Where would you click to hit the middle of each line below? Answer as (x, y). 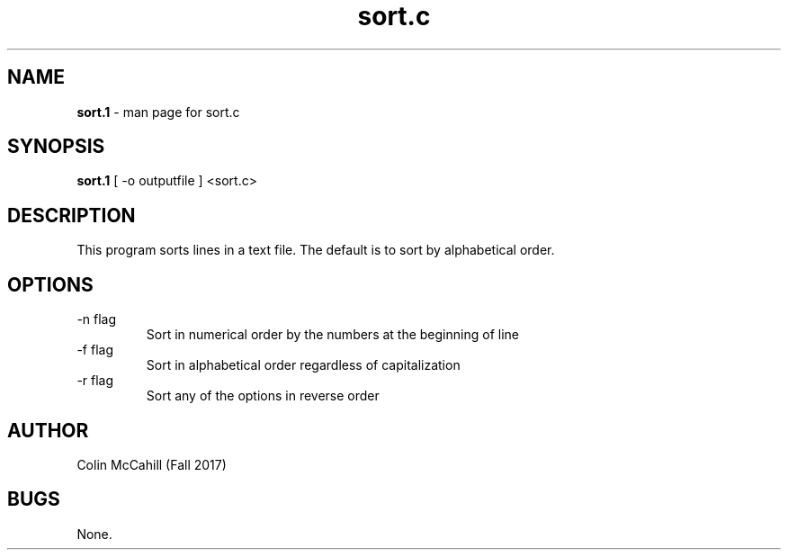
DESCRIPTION (72, 215)
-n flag (97, 319)
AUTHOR (48, 430)
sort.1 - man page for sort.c (158, 112)
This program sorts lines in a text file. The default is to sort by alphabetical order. (316, 250)
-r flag (95, 381)
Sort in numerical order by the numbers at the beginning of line (332, 335)
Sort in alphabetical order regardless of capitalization (303, 365)
